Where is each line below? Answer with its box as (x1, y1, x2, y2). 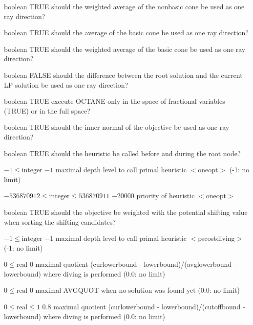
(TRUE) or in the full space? (4, 105, 91, 116)
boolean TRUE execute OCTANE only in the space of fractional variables (4, 96, 225, 106)
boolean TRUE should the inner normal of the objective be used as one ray (4, 122, 230, 132)
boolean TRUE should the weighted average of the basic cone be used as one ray (4, 44, 246, 54)
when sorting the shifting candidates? (4, 216, 116, 227)
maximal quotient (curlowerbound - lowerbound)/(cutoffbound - (53, 302, 245, 312)
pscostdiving (198, 233, 235, 243)
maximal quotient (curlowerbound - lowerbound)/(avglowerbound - (35, 259, 236, 269)
